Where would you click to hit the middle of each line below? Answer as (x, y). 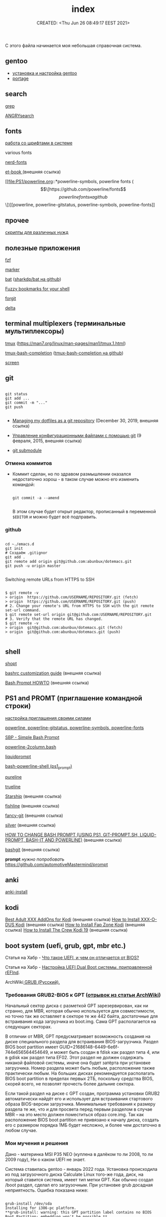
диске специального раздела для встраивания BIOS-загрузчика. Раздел (82, 1042)
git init (14, 549)
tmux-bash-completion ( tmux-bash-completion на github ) (64, 353)
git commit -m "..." (27, 403)
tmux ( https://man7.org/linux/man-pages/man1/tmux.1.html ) (66, 343)
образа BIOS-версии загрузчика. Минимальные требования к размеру (80, 1104)
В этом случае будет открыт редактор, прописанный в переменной (84, 511)
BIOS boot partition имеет (32, 1047)
